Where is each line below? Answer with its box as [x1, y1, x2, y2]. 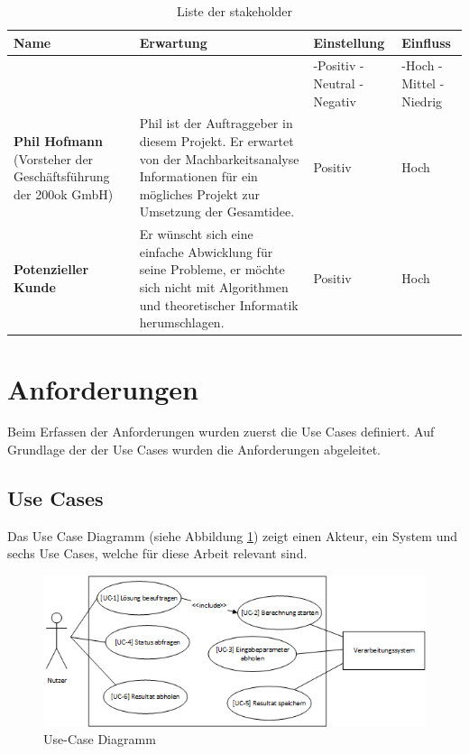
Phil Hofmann [14, 132, 103, 151]
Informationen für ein [139, 167, 258, 186]
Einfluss [401, 32, 451, 51]
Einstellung [313, 32, 385, 51]
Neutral [313, 74, 355, 93]
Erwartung [139, 32, 207, 51]
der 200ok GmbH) [14, 184, 114, 203]
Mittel [401, 74, 436, 93]
